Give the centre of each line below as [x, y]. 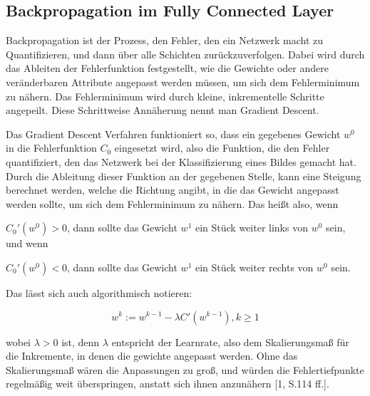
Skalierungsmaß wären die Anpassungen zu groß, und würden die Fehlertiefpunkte [185, 369]
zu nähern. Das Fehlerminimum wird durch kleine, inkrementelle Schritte [165, 96]
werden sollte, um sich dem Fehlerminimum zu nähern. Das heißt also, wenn [172, 203]
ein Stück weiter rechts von [254, 267]
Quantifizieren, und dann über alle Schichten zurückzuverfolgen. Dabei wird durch [185, 54]
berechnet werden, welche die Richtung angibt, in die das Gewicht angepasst [173, 190]
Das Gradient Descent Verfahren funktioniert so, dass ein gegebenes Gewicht [173, 134]
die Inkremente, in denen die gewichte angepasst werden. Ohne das [152, 356]
